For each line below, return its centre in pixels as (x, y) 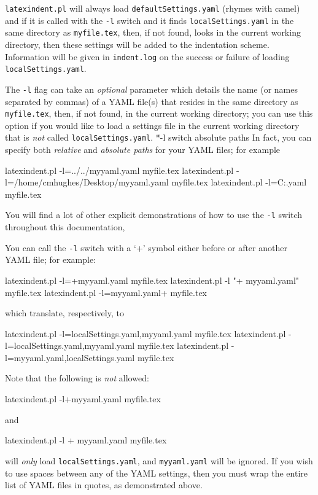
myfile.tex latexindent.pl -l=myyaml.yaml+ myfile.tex (106, 292)
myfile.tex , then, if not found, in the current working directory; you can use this (159, 113)
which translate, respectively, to (64, 313)
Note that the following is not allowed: (77, 378)
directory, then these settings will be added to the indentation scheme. (137, 44)
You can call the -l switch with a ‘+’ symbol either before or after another (146, 247)
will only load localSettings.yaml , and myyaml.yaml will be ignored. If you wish (159, 460)
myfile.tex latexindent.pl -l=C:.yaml (239, 182)
